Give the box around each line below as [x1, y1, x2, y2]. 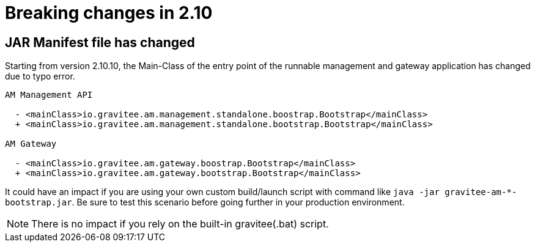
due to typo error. [5, 71, 75, 82]
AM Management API [5, 90, 93, 100]
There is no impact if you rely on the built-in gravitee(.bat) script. [31, 218, 329, 230]
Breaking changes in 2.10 [5, 2, 213, 23]
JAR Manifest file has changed [5, 34, 195, 50]
